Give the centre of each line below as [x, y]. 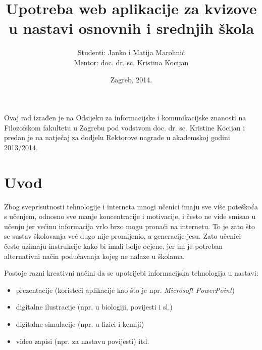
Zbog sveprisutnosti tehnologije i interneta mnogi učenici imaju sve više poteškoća [131, 206]
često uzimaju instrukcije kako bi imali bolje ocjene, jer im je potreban [114, 246]
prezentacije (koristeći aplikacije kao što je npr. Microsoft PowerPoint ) [125, 290]
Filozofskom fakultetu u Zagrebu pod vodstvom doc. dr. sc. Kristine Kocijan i [125, 127]
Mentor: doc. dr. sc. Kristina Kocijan [131, 62]
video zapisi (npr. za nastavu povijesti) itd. [83, 341]
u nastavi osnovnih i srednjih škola [131, 28]
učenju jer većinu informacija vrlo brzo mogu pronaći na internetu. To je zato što [129, 226]
